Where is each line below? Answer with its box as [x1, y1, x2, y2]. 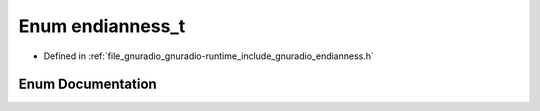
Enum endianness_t [18, 15, 186, 37]
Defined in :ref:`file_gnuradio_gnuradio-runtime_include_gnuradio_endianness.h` [43, 50, 375, 62]
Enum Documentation [18, 76, 157, 93]
